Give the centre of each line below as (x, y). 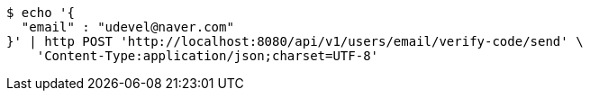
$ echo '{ (41, 13)
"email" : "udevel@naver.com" (127, 27)
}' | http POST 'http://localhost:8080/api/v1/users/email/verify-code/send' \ (295, 41)
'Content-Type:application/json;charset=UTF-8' (208, 56)
